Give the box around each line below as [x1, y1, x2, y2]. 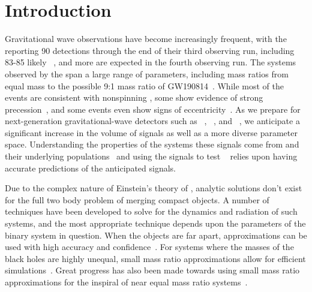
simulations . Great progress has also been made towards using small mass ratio [5, 264, 300, 276]
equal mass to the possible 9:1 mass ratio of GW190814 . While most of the [5, 79, 284, 92]
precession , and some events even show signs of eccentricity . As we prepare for [5, 103, 301, 115]
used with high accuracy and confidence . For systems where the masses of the [5, 240, 294, 253]
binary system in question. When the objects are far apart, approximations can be [5, 228, 307, 241]
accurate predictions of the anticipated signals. [5, 161, 176, 174]
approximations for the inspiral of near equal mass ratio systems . [5, 276, 248, 288]
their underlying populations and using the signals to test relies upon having [5, 150, 298, 162]
